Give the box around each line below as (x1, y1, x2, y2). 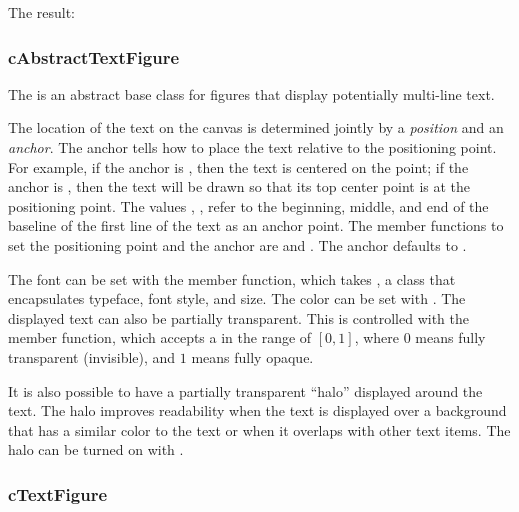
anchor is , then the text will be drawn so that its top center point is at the (8, 176, 471, 197)
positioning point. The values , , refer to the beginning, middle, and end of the (8, 195, 489, 216)
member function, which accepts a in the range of (8, 327, 312, 348)
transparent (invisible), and (8, 346, 176, 367)
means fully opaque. (191, 346, 314, 367)
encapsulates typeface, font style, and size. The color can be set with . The (8, 288, 466, 309)
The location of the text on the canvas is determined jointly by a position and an (8, 117, 504, 138)
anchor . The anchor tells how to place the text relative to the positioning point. (8, 137, 497, 157)
